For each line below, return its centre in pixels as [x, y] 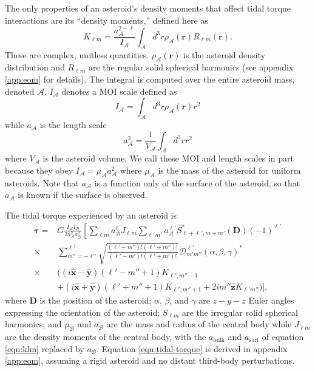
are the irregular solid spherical [240, 312]
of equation [283, 337]
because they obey [39, 170]
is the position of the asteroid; [96, 300]
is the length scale [73, 125]
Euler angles [271, 300]
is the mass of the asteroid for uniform [229, 170]
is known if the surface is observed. [83, 195]
